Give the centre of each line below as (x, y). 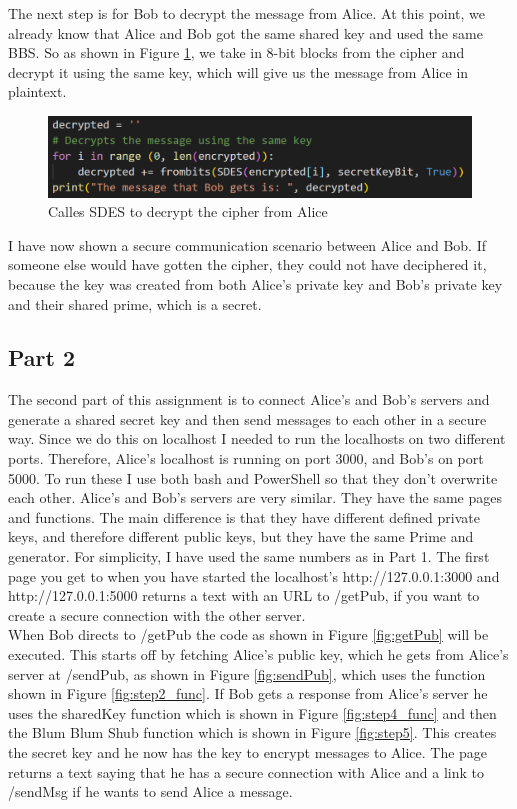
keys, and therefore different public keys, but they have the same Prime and (241, 536)
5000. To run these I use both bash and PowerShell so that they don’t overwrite (253, 477)
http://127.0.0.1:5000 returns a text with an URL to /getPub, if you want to (244, 595)
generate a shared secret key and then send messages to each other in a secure (247, 418)
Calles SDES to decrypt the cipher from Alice (188, 211)
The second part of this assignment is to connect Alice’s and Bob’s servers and (249, 399)
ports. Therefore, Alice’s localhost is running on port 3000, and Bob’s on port (246, 458)
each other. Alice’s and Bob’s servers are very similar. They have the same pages (255, 497)
